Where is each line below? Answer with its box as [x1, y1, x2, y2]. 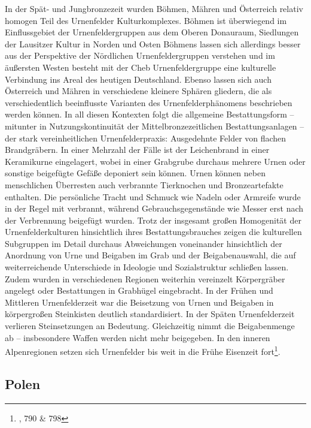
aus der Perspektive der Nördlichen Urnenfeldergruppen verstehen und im [5, 49, 275, 62]
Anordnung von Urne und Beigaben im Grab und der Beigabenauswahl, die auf [5, 249, 296, 261]
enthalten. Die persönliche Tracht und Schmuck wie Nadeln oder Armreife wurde [5, 190, 301, 203]
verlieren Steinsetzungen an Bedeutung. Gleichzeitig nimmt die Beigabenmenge [5, 320, 295, 332]
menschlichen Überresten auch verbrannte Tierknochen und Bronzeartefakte [5, 178, 283, 191]
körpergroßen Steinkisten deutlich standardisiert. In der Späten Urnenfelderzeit [5, 308, 295, 320]
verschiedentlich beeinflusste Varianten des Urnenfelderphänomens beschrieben [5, 96, 292, 108]
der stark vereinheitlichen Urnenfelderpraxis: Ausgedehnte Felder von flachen [5, 131, 286, 144]
